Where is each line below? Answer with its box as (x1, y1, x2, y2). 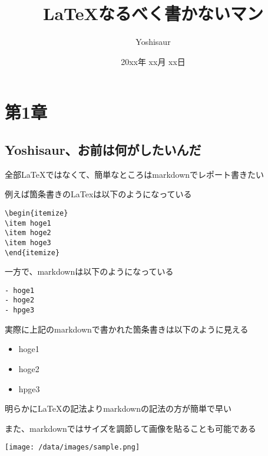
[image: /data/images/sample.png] (5, 443, 140, 452)
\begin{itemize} (5, 209, 68, 217)
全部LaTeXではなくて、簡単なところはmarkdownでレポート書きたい (5, 168, 264, 180)
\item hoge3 (5, 238, 51, 247)
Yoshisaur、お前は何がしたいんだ (5, 140, 201, 158)
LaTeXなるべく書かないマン (43, 1, 263, 25)
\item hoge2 (5, 229, 51, 237)
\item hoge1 (5, 219, 51, 227)
